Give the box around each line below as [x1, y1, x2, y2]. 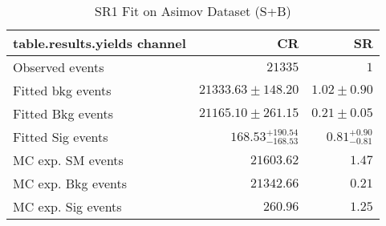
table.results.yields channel [13, 34, 186, 52]
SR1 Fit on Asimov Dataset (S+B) [95, 2, 291, 20]
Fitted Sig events [13, 127, 108, 146]
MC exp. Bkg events [13, 174, 128, 192]
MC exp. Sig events [13, 197, 122, 216]
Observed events [13, 58, 104, 76]
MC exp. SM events [13, 151, 124, 169]
